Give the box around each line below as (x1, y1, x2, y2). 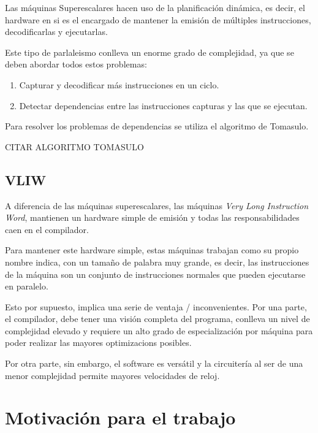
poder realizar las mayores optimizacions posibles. (5, 336, 192, 349)
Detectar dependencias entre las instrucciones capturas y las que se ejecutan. (19, 99, 308, 112)
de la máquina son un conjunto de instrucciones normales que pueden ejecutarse (5, 267, 306, 280)
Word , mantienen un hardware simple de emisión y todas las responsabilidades (5, 211, 300, 224)
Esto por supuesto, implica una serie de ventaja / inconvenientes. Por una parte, (5, 300, 307, 313)
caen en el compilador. (5, 223, 89, 236)
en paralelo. (5, 280, 48, 293)
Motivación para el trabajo (5, 405, 236, 430)
